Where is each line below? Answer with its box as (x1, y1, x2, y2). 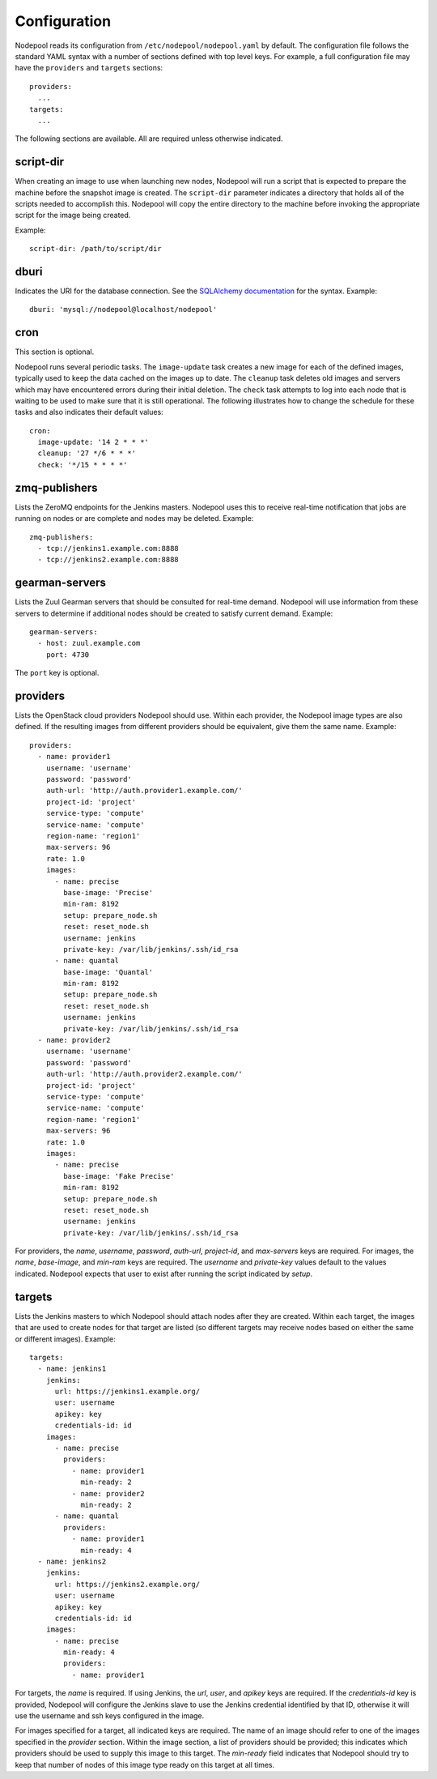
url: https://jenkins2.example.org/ (54, 1580, 201, 1589)
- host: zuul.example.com (37, 638, 141, 648)
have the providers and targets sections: (15, 63, 163, 73)
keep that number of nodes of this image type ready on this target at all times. (15, 1760, 275, 1769)
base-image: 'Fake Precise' (63, 1171, 175, 1180)
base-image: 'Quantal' (63, 967, 154, 976)
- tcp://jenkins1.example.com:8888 (37, 544, 180, 552)
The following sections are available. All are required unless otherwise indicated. (15, 134, 283, 143)
